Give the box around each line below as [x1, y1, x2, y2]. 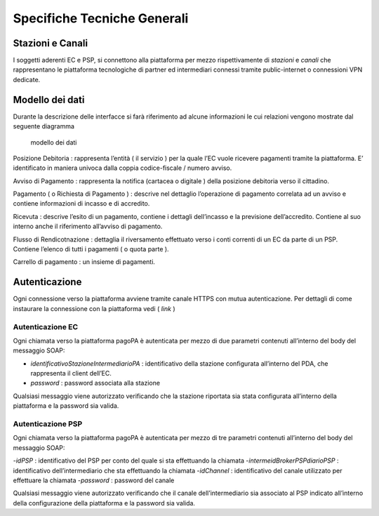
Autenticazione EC [13, 322, 79, 331]
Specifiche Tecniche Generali [13, 11, 189, 26]
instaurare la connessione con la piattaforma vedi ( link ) [13, 304, 175, 312]
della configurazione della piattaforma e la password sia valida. [13, 498, 196, 507]
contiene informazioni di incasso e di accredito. [13, 199, 150, 208]
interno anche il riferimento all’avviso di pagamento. [13, 222, 163, 231]
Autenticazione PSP [13, 418, 83, 428]
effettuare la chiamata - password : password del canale [13, 476, 175, 484]
